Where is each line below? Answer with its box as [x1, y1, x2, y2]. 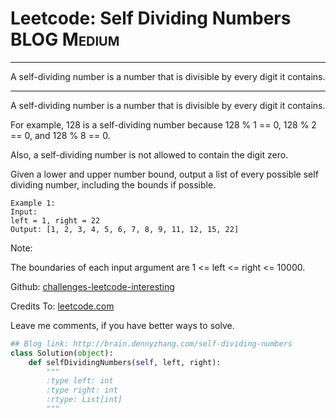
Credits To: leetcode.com [10, 300, 115, 312]
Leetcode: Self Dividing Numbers [10, 7, 292, 30]
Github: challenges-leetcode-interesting [10, 280, 175, 292]
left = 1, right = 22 [10, 215, 101, 226]
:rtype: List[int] [46, 395, 123, 405]
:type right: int [46, 385, 118, 396]
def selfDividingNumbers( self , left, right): [28, 357, 222, 367]
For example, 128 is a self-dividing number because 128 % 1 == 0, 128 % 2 [10, 118, 317, 131]
